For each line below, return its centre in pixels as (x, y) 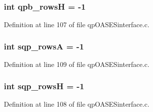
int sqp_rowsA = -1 (44, 46)
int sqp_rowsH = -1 (44, 86)
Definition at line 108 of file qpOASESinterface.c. (77, 104)
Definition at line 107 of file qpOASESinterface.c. (77, 24)
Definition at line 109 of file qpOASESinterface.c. (77, 64)
